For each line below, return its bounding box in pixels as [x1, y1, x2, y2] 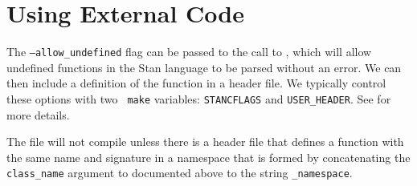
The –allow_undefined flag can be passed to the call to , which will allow [6, 43, 372, 60]
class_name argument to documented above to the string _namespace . [6, 164, 353, 181]
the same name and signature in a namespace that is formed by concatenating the [6, 148, 411, 165]
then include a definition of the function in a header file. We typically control [6, 75, 386, 91]
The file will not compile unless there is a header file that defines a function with [6, 133, 404, 150]
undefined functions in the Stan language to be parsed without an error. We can [6, 59, 402, 75]
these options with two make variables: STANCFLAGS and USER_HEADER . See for [6, 90, 391, 107]
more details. [6, 106, 70, 123]
